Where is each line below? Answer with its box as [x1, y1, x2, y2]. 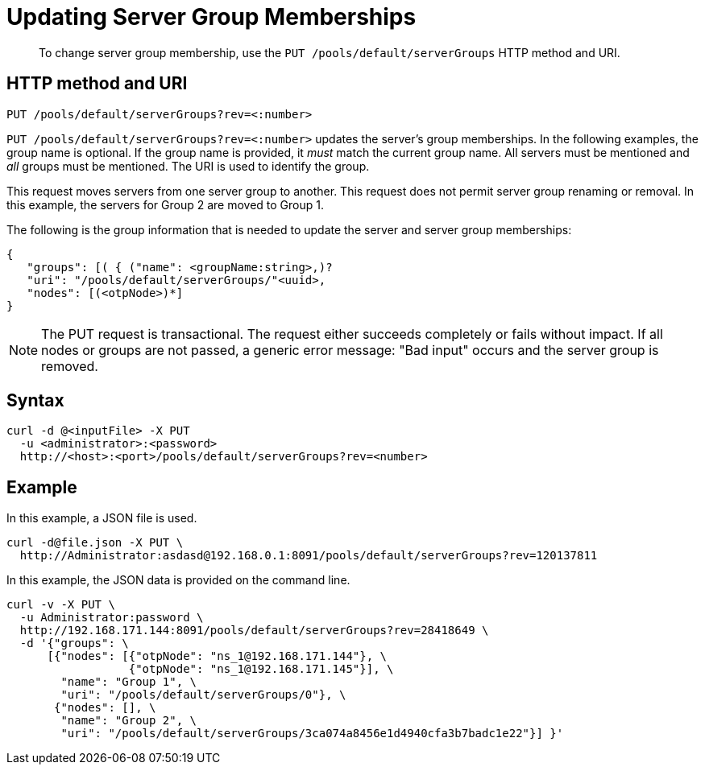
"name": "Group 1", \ [60, 675, 197, 689]
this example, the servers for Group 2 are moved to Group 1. [6, 197, 324, 212]
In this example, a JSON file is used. [6, 511, 197, 526]
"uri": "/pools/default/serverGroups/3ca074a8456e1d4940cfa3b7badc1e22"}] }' [60, 727, 564, 740]
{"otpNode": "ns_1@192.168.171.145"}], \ [128, 662, 394, 676]
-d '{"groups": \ [19, 637, 129, 650]
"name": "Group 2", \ [60, 714, 197, 728]
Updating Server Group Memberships [6, 3, 417, 31]
